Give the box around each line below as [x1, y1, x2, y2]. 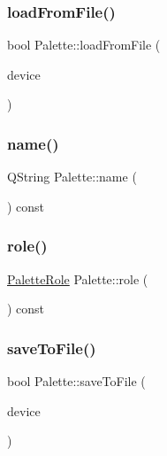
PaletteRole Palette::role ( [7, 269, 148, 288]
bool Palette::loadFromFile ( [7, 35, 161, 54]
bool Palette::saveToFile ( [7, 372, 146, 390]
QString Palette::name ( [7, 167, 137, 186]
